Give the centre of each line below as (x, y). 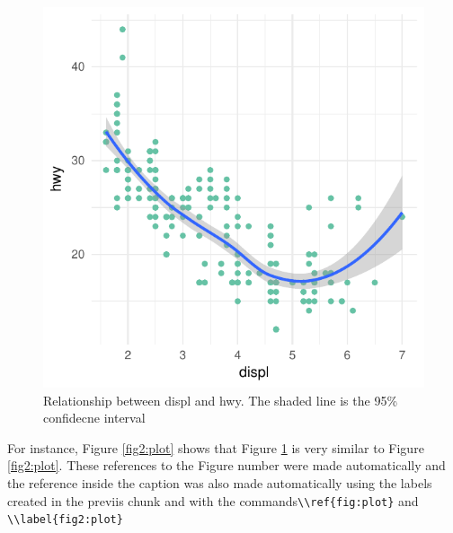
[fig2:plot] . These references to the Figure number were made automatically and (226, 465)
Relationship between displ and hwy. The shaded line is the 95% (221, 400)
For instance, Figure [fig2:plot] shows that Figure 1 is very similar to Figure (216, 447)
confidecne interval (94, 418)
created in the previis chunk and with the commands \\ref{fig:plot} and (213, 500)
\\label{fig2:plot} (65, 520)
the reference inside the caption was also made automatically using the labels (220, 482)
